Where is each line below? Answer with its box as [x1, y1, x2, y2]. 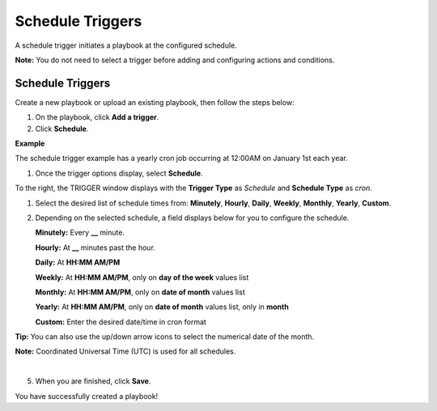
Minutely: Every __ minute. [35, 227, 125, 238]
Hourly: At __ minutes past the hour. [35, 243, 155, 252]
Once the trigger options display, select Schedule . [35, 168, 203, 178]
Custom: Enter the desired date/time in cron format [35, 316, 206, 327]
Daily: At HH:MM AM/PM [35, 257, 121, 267]
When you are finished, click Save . [35, 376, 151, 386]
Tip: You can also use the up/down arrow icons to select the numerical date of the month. [15, 332, 315, 341]
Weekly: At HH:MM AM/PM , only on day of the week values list [35, 272, 249, 282]
